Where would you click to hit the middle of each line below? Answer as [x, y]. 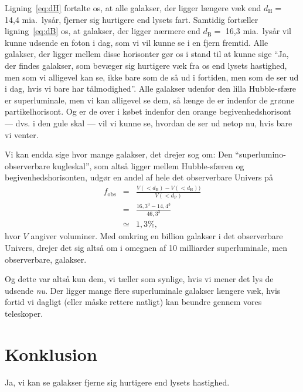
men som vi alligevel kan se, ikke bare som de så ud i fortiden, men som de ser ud [152, 77]
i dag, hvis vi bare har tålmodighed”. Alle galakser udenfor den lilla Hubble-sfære [151, 88]
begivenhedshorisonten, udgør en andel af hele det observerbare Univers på [139, 177]
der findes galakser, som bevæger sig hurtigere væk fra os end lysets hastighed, [146, 65]
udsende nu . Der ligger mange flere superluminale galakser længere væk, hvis [143, 290]
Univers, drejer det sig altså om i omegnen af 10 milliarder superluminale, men [146, 248]
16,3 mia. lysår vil [258, 31]
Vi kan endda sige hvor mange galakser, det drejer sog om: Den [119, 154]
